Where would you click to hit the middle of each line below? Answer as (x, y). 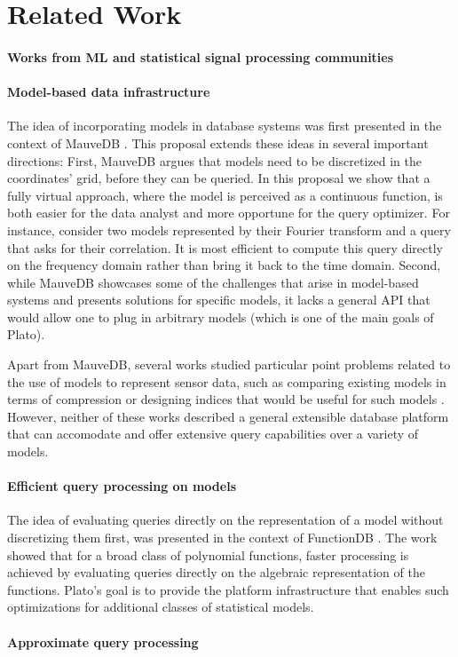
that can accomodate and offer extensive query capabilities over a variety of (213, 434)
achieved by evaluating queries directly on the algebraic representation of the (216, 572)
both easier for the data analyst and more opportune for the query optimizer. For (229, 213)
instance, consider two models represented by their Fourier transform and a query (229, 230)
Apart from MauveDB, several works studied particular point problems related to (229, 364)
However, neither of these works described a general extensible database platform (228, 416)
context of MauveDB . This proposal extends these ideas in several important (218, 142)
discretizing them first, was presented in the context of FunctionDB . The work (222, 538)
